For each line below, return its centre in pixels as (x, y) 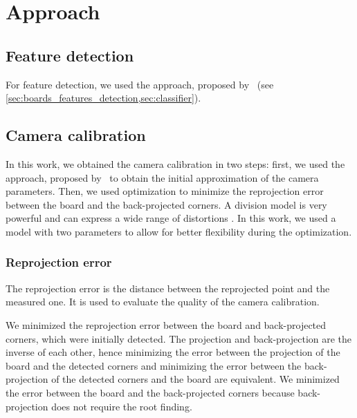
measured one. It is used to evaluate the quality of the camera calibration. (163, 302)
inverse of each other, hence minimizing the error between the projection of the (173, 352)
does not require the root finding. (122, 406)
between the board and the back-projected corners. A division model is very (166, 204)
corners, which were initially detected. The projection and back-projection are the (179, 338)
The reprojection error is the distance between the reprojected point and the (168, 288)
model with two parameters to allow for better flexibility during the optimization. (179, 231)
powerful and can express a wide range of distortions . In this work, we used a (171, 218)
